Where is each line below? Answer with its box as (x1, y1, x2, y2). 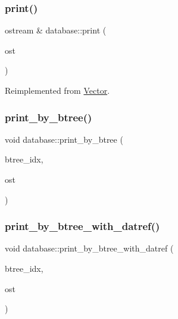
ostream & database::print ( (5, 24, 107, 36)
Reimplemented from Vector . (5, 84, 110, 96)
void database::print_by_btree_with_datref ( (5, 242, 174, 254)
